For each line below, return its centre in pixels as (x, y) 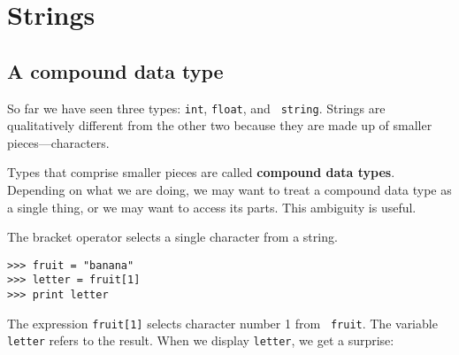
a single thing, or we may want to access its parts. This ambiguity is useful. (212, 207)
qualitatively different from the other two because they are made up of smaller (220, 125)
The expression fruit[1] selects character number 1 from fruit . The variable (222, 323)
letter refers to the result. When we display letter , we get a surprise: (201, 340)
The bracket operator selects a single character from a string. (172, 237)
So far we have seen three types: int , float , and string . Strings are (196, 108)
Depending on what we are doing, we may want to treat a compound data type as (229, 190)
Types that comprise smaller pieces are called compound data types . (201, 172)
